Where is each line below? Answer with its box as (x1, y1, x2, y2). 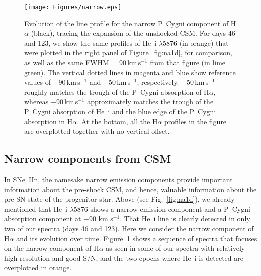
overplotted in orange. (4, 262, 72, 273)
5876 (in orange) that (162, 37, 229, 48)
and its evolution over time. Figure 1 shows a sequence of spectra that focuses (16, 233, 257, 243)
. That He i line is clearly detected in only (120, 213, 250, 224)
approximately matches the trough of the (87, 96, 214, 107)
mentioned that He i (4, 203, 68, 214)
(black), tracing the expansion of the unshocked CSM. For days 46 (31, 28, 235, 38)
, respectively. (137, 77, 179, 87)
